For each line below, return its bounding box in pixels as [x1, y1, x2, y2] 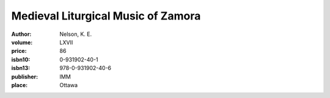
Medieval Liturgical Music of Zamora [11, 9, 201, 23]
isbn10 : [11, 55, 31, 63]
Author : [11, 30, 32, 38]
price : [11, 47, 27, 55]
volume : [11, 38, 33, 46]
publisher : [11, 73, 38, 80]
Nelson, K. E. [59, 30, 92, 38]
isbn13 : [11, 65, 31, 72]
